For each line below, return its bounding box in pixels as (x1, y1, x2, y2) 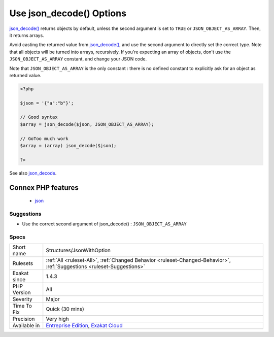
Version (12, 289, 31, 296)
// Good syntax (20, 114, 58, 120)
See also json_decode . (9, 170, 57, 176)
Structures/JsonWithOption (46, 247, 111, 254)
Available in (12, 322, 40, 329)
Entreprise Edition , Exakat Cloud (46, 322, 123, 329)
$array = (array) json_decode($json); (20, 143, 117, 148)
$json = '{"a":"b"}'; (20, 100, 74, 106)
